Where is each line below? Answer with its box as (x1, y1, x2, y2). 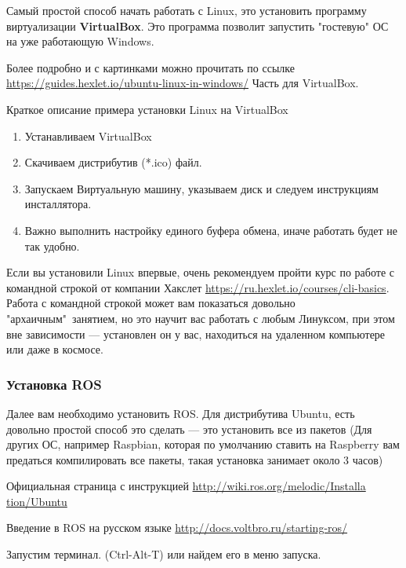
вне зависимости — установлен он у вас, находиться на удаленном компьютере (6, 325, 386, 342)
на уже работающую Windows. (6, 33, 154, 49)
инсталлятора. (24, 196, 92, 212)
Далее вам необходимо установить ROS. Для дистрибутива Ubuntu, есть (6, 405, 355, 421)
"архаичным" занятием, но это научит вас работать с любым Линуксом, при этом (6, 310, 395, 326)
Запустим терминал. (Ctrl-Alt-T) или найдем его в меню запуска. (6, 546, 321, 563)
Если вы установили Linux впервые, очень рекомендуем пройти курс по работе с (6, 264, 394, 280)
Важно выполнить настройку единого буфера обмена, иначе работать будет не (24, 222, 398, 238)
